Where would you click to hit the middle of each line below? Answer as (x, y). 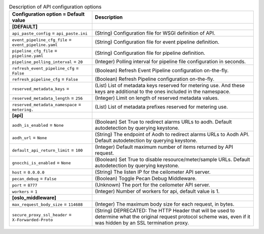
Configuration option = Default (48, 14)
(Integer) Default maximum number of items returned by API (164, 147)
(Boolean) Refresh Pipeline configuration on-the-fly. (154, 79)
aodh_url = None (30, 138)
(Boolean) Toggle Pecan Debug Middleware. (146, 179)
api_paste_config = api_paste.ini (50, 33)
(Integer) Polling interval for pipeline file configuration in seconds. (170, 62)
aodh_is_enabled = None (38, 125)
